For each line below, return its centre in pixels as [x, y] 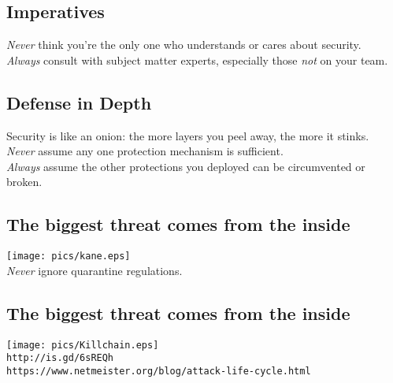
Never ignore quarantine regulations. [95, 270]
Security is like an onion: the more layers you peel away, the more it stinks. [188, 135]
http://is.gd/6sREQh [60, 358]
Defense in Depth [79, 102]
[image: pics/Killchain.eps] [83, 345]
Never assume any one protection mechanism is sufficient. [145, 151]
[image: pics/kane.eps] [69, 257]
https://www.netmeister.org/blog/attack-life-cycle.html [159, 371]
